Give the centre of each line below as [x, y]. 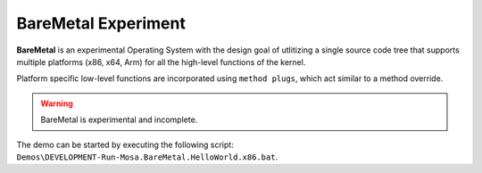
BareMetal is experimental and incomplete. [119, 119]
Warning [57, 103]
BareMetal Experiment [101, 23]
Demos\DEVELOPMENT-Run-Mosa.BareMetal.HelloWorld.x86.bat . [147, 157]
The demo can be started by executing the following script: [125, 144]
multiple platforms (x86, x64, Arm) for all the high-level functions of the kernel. [161, 62]
